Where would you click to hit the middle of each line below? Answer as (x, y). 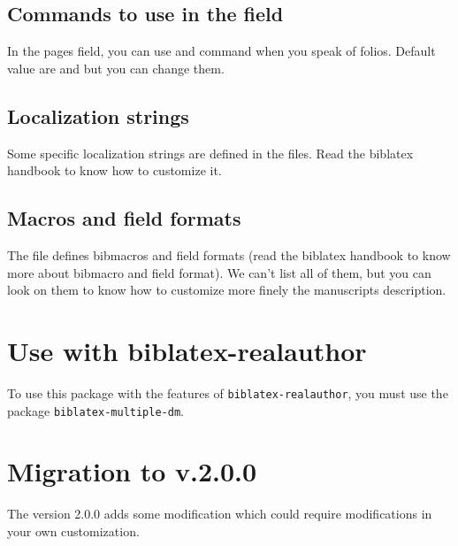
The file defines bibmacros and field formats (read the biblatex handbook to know (229, 254)
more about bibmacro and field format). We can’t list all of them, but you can (219, 272)
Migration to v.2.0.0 (132, 471)
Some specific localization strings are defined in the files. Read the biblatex (210, 153)
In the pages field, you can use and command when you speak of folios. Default (221, 51)
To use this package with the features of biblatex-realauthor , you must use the (228, 392)
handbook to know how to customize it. (114, 170)
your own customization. (73, 531)
